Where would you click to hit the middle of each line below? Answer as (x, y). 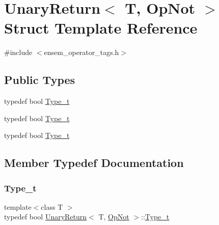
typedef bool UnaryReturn (46, 217)
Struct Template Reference (101, 28)
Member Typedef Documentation (94, 163)
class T (52, 206)
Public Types (40, 80)
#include (18, 52)
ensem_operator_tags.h (81, 52)
